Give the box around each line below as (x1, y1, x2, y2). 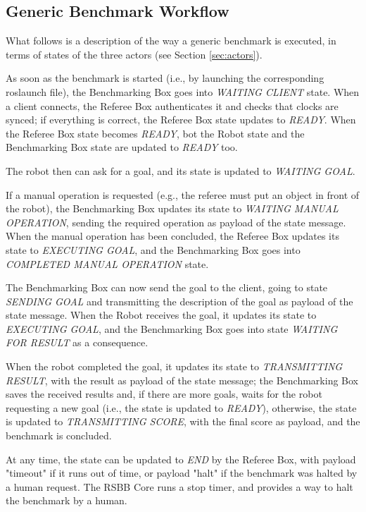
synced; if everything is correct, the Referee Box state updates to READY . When (6, 112, 356, 127)
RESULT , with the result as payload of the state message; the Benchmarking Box (6, 372, 358, 387)
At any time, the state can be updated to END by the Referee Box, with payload (6, 451, 356, 466)
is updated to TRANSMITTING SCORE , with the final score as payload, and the (6, 414, 360, 429)
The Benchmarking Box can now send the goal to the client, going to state (6, 280, 328, 295)
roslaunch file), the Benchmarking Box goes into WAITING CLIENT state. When (6, 84, 360, 99)
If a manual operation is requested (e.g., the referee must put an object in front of (6, 187, 360, 202)
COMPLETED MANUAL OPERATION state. (6, 256, 209, 271)
